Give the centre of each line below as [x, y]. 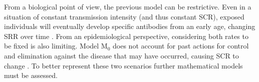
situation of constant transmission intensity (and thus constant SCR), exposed [124, 16]
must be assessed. [31, 75]
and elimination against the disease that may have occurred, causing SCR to [121, 55]
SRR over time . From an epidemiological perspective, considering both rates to [126, 36]
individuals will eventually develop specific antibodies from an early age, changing [130, 26]
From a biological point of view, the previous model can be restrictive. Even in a [128, 6]
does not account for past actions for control [181, 46]
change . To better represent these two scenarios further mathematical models [123, 65]
